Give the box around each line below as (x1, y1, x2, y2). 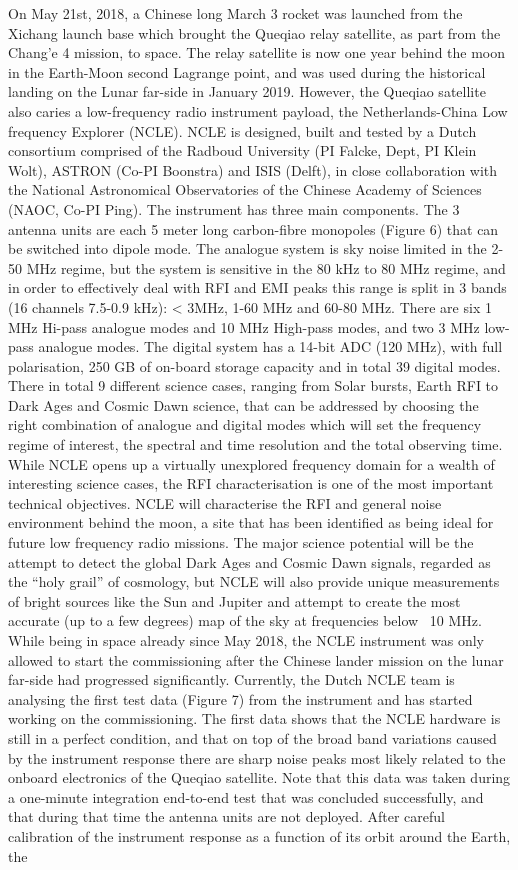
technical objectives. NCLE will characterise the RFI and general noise (8, 492, 442, 513)
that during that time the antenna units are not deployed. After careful (8, 806, 445, 827)
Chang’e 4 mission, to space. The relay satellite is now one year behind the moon (8, 42, 506, 63)
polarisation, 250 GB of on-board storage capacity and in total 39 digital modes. (8, 355, 501, 376)
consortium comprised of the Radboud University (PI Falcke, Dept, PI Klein (8, 140, 477, 161)
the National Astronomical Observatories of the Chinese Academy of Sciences (8, 179, 482, 200)
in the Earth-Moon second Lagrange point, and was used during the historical (8, 61, 486, 82)
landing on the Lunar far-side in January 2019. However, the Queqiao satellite (8, 81, 486, 102)
